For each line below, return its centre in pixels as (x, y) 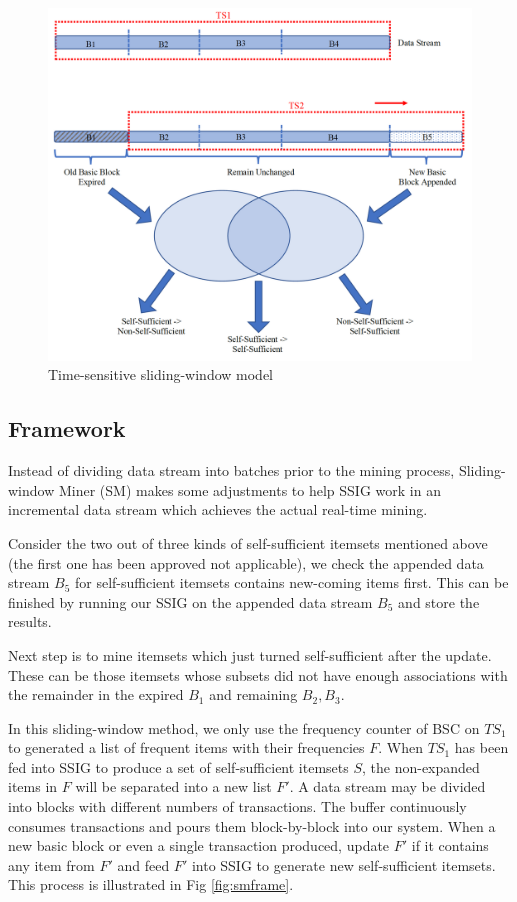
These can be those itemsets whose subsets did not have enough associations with (258, 674)
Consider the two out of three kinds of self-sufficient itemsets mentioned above (248, 542)
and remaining (253, 694)
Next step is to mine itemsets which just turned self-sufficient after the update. (250, 654)
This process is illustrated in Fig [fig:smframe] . (151, 884)
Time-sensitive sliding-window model (160, 374)
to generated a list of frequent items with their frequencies (186, 747)
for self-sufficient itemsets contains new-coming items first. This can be (291, 582)
